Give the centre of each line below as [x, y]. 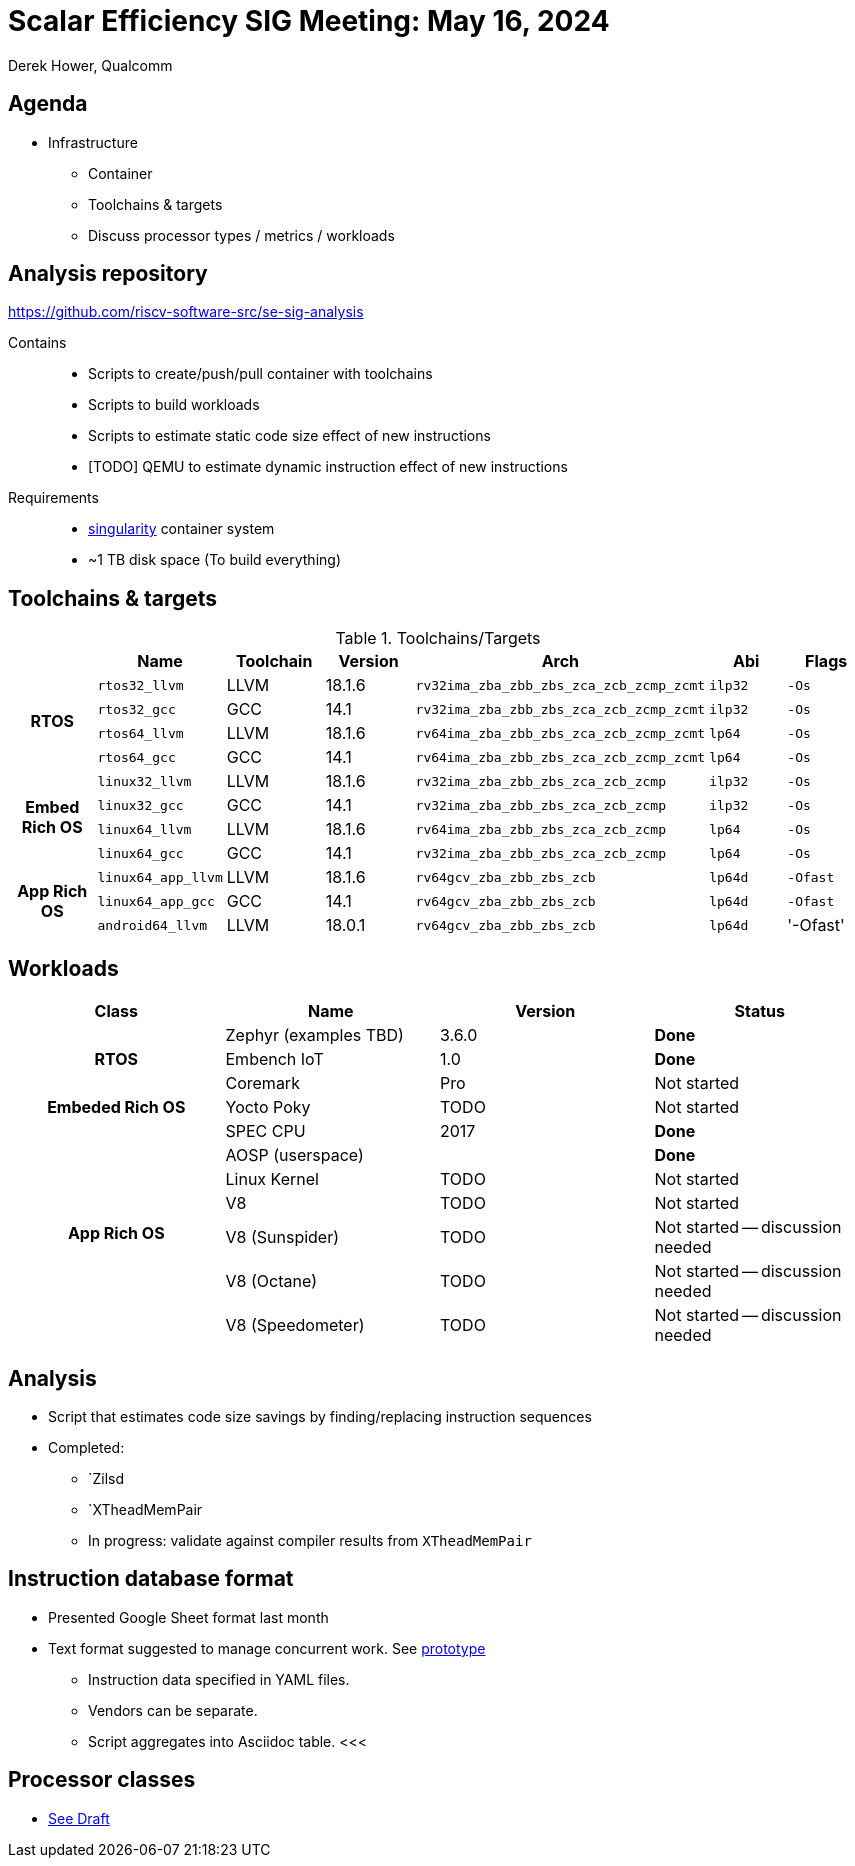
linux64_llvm [144, 829]
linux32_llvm [144, 781]
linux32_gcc [140, 805]
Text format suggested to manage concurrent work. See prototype [267, 1648]
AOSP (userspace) [294, 1155]
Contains [37, 343]
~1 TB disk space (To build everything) [215, 560]
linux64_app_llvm [160, 877]
